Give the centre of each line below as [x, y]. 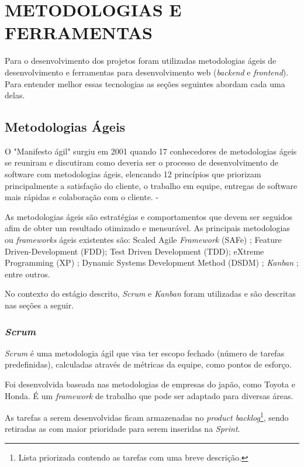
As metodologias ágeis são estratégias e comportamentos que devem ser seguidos [148, 216]
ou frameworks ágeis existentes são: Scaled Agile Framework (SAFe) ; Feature [143, 240]
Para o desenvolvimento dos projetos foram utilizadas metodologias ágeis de [141, 61]
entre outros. [27, 274]
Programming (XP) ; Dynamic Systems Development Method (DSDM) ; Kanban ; [152, 262]
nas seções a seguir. [39, 305]
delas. [15, 95]
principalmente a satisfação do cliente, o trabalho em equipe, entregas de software [151, 185]
